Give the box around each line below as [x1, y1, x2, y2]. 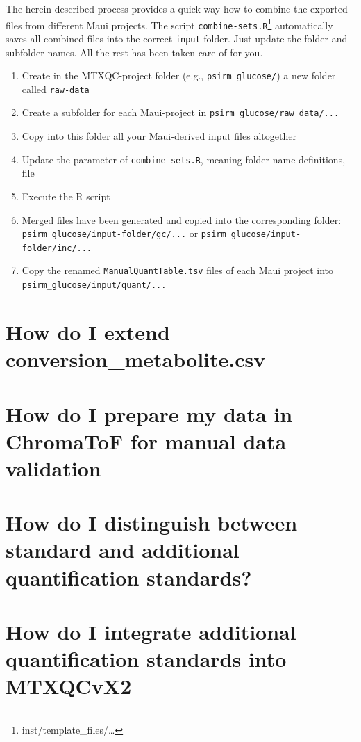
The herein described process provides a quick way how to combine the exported [6, 1, 348, 15]
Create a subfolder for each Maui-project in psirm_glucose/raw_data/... [22, 105, 339, 120]
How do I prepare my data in [6, 399, 293, 428]
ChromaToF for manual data [6, 426, 287, 455]
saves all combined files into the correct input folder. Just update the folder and [6, 31, 348, 45]
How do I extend [6, 317, 170, 346]
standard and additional [6, 535, 240, 564]
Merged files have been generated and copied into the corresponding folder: [22, 212, 342, 227]
